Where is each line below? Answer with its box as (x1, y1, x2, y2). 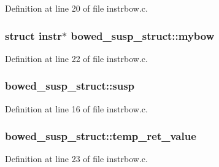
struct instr (5, 28, 63, 43)
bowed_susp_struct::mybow (71, 28, 215, 43)
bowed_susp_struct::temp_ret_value (5, 128, 196, 144)
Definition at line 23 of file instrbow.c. (5, 152, 148, 165)
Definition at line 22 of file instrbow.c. (5, 52, 148, 64)
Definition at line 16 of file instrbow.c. (5, 102, 148, 115)
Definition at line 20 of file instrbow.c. (5, 2, 148, 14)
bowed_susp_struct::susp (5, 78, 135, 93)
